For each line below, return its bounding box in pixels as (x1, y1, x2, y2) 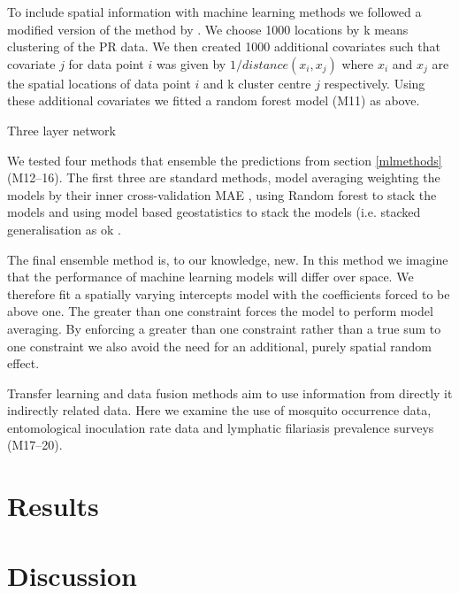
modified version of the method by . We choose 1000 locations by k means (7, 19, 409, 38)
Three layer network (7, 120, 116, 139)
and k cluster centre (203, 73, 311, 92)
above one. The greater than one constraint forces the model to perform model (7, 302, 433, 320)
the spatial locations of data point (7, 73, 191, 92)
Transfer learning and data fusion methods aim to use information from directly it (7, 383, 453, 402)
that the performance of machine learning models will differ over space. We (7, 267, 414, 286)
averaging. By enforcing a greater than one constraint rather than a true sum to (7, 319, 441, 337)
